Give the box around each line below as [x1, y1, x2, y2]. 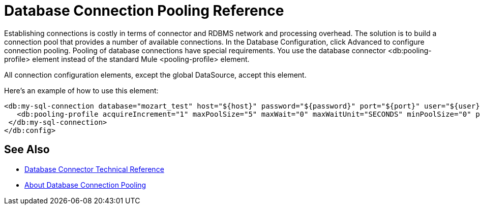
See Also [4, 143, 50, 156]
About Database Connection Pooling [24, 180, 146, 189]
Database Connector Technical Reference [24, 164, 164, 173]
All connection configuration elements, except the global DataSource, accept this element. [4, 70, 307, 79]
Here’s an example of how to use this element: [4, 86, 159, 95]
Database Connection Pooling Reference [4, 2, 284, 19]
